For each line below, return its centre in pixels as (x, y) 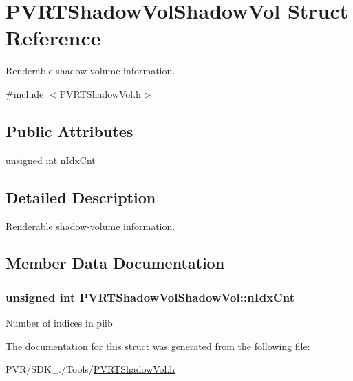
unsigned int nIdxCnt (51, 159)
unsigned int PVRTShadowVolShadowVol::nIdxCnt (150, 297)
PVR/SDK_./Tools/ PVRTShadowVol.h (90, 369)
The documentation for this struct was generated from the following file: (158, 346)
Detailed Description (81, 197)
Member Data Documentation (115, 263)
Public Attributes (69, 131)
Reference (53, 38)
